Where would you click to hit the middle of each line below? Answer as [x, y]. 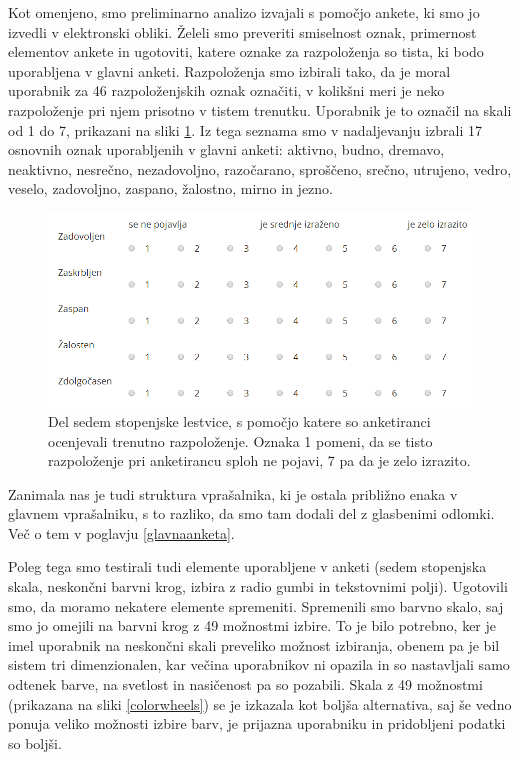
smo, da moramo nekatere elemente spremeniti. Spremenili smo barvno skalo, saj [256, 605]
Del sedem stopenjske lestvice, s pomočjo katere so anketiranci [239, 420]
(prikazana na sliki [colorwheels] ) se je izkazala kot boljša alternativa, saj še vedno [260, 703]
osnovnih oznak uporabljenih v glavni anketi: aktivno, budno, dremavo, [226, 149]
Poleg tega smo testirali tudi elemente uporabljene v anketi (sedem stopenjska [247, 566]
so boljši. [35, 742]
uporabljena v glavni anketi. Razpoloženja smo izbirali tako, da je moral [229, 70]
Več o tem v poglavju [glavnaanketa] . [121, 532]
